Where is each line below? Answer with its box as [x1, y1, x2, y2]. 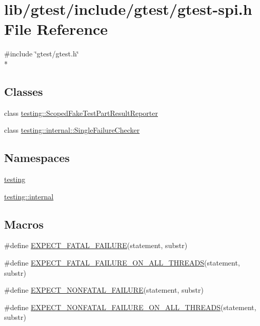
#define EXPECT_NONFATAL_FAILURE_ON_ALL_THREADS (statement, [4, 301, 256, 312]
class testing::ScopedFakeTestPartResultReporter [4, 107, 158, 118]
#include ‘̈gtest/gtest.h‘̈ [4, 48, 79, 59]
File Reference [4, 18, 108, 39]
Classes [4, 83, 43, 99]
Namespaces [4, 150, 70, 166]
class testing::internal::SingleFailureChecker [4, 125, 140, 135]
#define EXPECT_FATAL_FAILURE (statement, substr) [4, 240, 188, 251]
